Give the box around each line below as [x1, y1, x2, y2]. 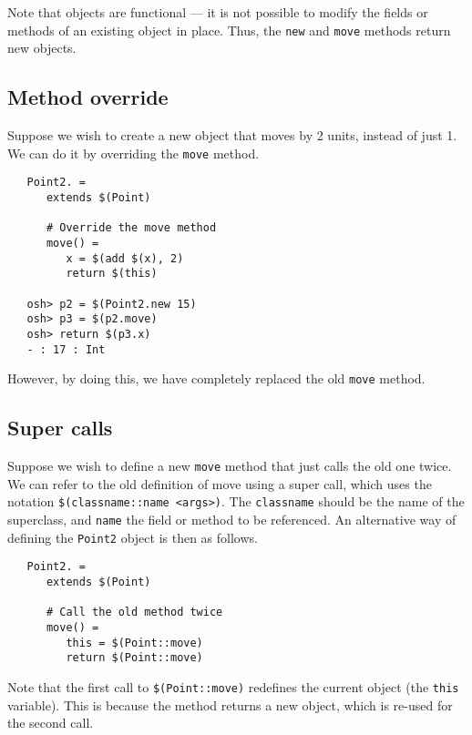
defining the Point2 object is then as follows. [7, 527, 258, 546]
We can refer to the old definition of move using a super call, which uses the [7, 474, 432, 493]
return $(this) [66, 267, 158, 281]
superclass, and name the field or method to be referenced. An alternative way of [7, 509, 457, 528]
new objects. [7, 38, 77, 57]
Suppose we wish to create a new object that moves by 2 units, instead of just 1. [7, 126, 457, 145]
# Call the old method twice [46, 606, 223, 619]
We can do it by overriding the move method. [7, 143, 260, 162]
